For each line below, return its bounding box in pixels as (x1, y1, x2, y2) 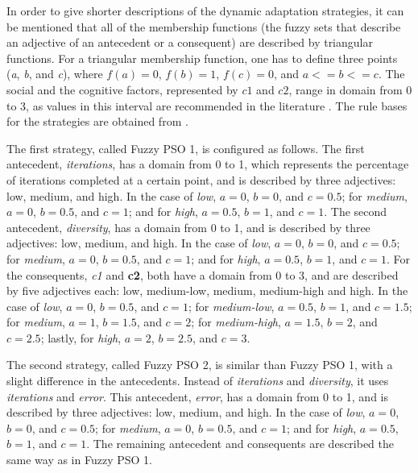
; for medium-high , (191, 313, 281, 330)
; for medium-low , (188, 297, 275, 314)
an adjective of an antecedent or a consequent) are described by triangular (6, 34, 373, 51)
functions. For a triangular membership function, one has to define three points (6, 49, 398, 66)
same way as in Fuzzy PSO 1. (6, 451, 152, 468)
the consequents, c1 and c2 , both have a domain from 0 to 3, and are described (6, 266, 399, 283)
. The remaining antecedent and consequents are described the (86, 435, 395, 452)
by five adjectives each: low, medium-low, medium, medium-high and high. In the (6, 282, 408, 299)
